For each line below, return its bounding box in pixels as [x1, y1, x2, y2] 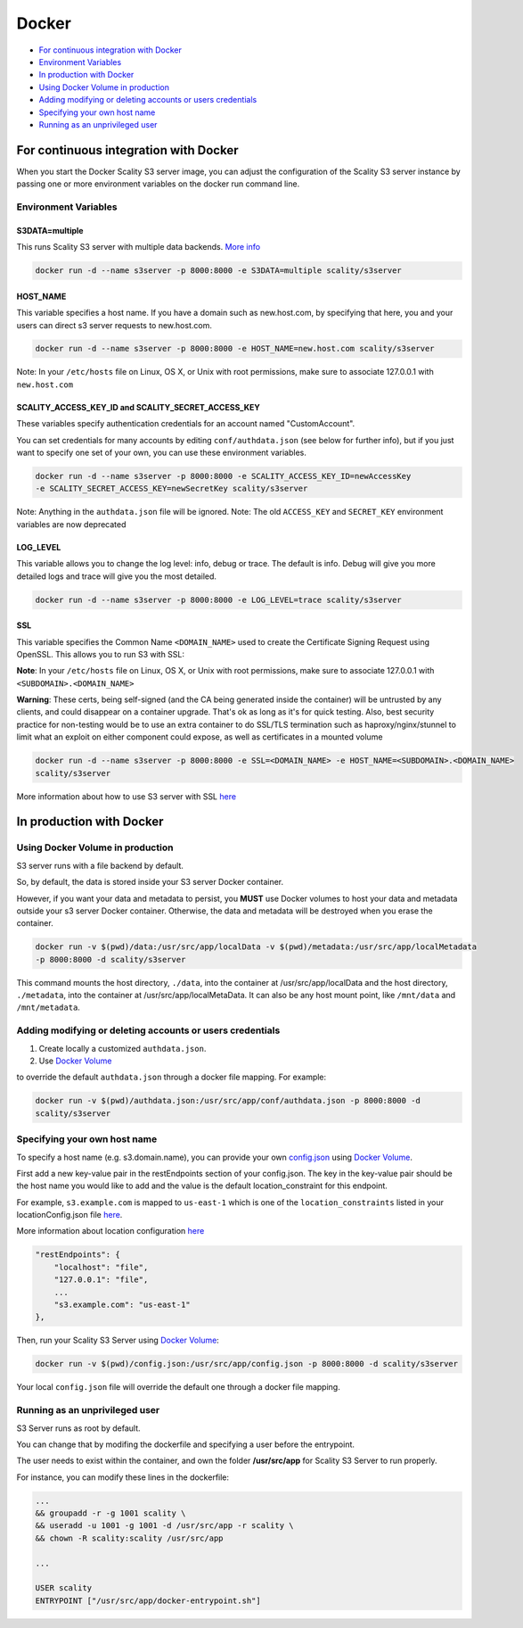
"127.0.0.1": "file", [53, 1275, 149, 1285]
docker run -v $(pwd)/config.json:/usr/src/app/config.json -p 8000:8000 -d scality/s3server [35, 1359, 459, 1369]
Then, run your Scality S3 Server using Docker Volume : [16, 1335, 220, 1346]
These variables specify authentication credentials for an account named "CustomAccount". [16, 418, 355, 429]
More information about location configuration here [16, 1226, 205, 1236]
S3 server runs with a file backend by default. [16, 860, 184, 871]
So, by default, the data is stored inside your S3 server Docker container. [16, 877, 284, 888]
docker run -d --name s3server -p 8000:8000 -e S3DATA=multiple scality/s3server [35, 266, 403, 276]
